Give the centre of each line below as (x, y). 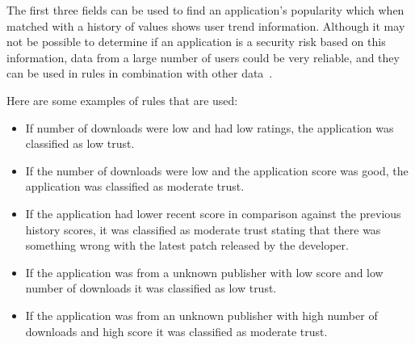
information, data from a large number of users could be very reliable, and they (203, 57)
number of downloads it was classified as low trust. (151, 288)
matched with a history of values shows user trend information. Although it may (206, 25)
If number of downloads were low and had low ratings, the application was (210, 127)
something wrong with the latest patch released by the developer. (187, 245)
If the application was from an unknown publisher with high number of (201, 315)
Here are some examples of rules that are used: (122, 100)
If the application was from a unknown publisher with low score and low (204, 272)
